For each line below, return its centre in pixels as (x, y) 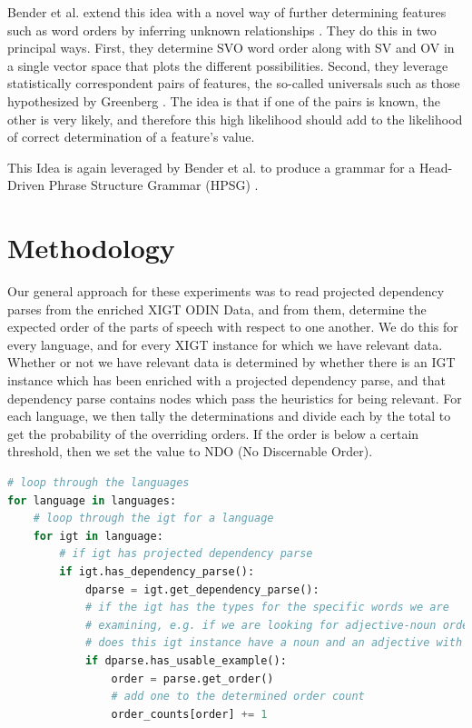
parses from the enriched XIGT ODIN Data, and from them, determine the (217, 309)
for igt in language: (98, 536)
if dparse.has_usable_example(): (186, 660)
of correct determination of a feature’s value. (131, 137)
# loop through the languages (98, 483)
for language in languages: (92, 500)
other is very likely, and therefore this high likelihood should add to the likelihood (235, 119)
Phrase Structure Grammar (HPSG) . (153, 185)
